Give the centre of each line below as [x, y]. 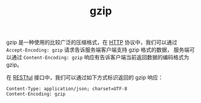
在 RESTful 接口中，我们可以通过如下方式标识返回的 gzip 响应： [85, 78]
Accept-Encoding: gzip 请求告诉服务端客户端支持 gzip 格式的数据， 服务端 [98, 50]
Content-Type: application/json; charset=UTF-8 [67, 89]
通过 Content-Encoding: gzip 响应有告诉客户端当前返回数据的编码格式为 [100, 57]
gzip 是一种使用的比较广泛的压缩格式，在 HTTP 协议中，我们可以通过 [92, 43]
